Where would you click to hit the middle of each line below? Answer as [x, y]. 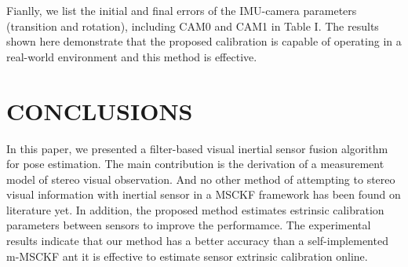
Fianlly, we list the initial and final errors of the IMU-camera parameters [182, 10]
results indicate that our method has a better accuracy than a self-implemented [197, 241]
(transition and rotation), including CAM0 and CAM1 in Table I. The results [193, 26]
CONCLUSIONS [100, 110]
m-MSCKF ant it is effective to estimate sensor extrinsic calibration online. [187, 256]
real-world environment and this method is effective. [132, 56]
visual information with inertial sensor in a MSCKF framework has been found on [204, 194]
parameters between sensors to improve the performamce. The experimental [189, 225]
